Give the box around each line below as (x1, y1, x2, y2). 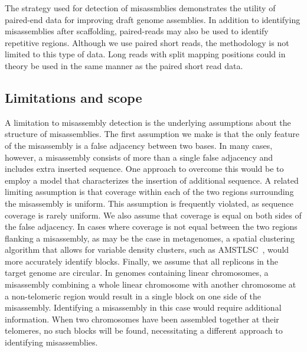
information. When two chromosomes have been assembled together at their (5, 312, 279, 325)
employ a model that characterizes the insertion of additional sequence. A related (5, 174, 299, 186)
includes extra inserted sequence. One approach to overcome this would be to (5, 162, 284, 175)
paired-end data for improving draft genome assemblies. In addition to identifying (5, 13, 301, 25)
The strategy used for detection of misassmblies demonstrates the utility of (5, 2, 276, 14)
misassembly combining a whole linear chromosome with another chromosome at (5, 278, 296, 291)
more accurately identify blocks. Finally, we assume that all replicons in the (5, 255, 279, 267)
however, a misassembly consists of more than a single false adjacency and (5, 151, 273, 163)
